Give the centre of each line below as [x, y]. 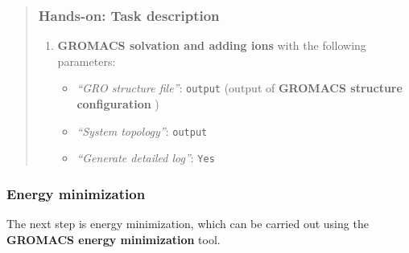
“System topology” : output [142, 131]
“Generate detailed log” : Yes [146, 158]
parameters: [87, 61]
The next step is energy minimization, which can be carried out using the [188, 224]
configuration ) [118, 104]
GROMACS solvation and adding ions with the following [212, 45]
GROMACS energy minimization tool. [114, 239]
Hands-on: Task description [129, 15]
